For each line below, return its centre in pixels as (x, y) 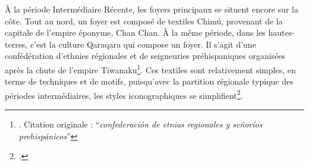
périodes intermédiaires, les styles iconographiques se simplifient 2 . (124, 94)
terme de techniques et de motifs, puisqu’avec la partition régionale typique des (149, 81)
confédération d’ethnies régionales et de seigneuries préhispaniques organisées (145, 56)
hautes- (281, 32)
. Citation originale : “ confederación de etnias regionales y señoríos (141, 124)
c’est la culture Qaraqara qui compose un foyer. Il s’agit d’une (143, 44)
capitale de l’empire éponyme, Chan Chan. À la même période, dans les (135, 32)
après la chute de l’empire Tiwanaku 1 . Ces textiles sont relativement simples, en (150, 69)
